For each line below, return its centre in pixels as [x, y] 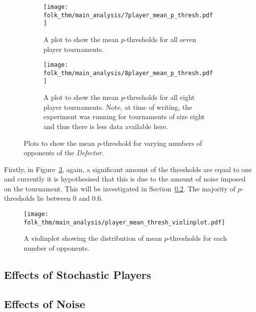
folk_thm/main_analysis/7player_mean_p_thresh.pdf [128, 15]
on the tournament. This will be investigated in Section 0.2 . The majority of [120, 188]
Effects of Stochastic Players [78, 274]
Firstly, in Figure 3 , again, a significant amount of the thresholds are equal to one [128, 169]
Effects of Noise [45, 303]
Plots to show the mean [59, 143]
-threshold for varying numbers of [151, 143]
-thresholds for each [197, 238]
